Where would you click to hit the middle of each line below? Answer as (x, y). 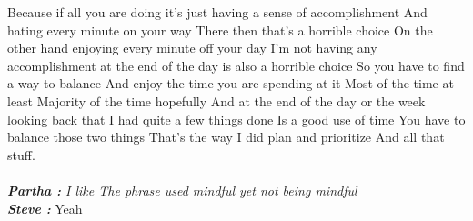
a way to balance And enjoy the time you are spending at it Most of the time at (231, 83)
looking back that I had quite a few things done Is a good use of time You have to (236, 119)
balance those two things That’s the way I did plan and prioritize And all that (226, 137)
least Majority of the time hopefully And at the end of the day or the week (216, 100)
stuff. (21, 154)
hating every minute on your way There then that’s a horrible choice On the (220, 30)
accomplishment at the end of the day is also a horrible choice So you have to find (236, 65)
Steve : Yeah (45, 208)
